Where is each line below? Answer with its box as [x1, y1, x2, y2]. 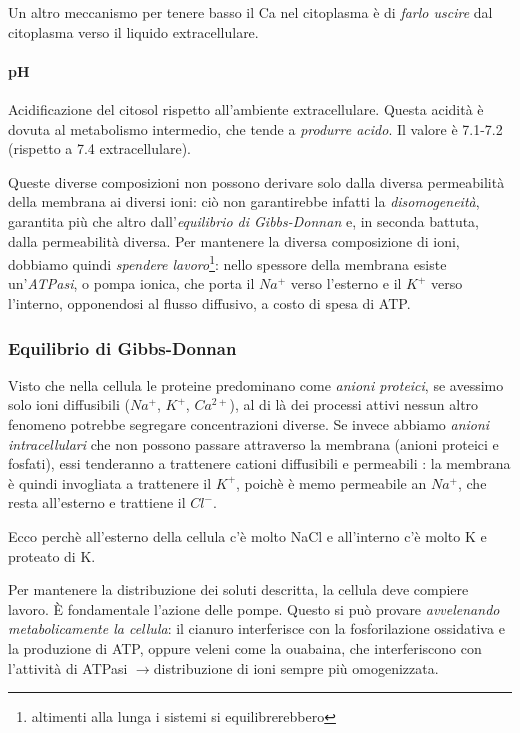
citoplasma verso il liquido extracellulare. [8, 21, 259, 42]
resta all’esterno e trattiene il [8, 492, 186, 513]
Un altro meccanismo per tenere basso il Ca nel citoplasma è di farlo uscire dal [8, 2, 493, 22]
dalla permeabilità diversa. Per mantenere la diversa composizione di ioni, [8, 230, 460, 251]
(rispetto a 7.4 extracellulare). [8, 138, 191, 159]
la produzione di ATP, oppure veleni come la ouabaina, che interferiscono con [8, 637, 482, 658]
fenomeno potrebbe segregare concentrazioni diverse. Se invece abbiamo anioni [8, 413, 490, 434]
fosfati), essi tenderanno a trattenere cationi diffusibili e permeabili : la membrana [8, 453, 511, 474]
